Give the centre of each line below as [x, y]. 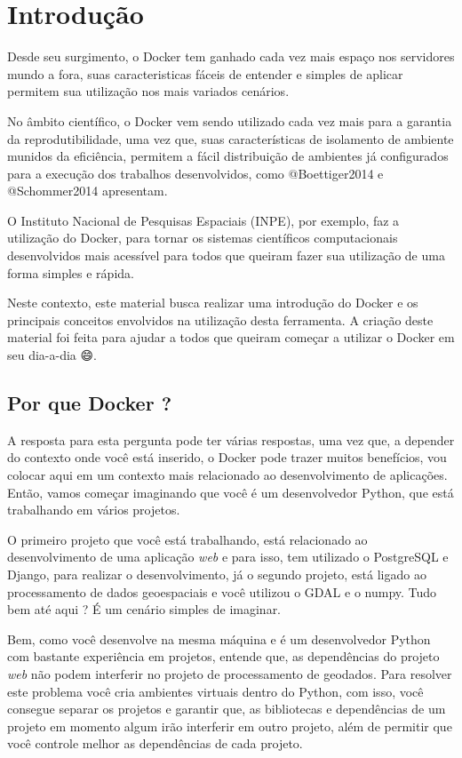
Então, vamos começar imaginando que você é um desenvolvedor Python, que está [231, 492]
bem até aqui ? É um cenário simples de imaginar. [144, 609]
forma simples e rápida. [71, 272]
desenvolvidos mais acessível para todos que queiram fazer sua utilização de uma [226, 255]
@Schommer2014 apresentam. [88, 191]
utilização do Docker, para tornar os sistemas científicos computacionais [203, 238]
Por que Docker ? [90, 403]
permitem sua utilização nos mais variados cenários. [148, 91]
